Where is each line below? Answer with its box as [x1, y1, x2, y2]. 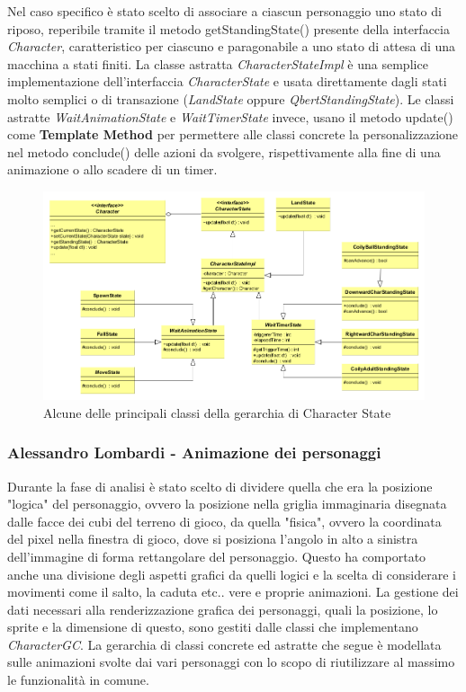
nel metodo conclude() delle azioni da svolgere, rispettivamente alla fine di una [7, 142, 441, 161]
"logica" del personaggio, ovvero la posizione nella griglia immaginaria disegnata [7, 494, 447, 513]
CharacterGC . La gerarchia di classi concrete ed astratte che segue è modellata [7, 634, 442, 653]
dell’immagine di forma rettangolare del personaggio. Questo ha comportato [7, 546, 426, 565]
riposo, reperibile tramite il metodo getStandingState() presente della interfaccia [7, 19, 450, 38]
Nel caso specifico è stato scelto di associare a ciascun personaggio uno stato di [7, 2, 442, 20]
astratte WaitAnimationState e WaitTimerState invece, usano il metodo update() [7, 107, 453, 126]
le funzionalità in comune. [7, 670, 149, 689]
